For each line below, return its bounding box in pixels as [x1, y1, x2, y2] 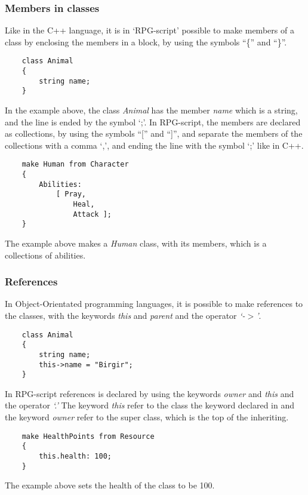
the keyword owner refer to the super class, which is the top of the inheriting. [5, 411, 289, 423]
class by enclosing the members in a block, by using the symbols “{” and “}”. [5, 35, 287, 48]
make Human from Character [21, 160, 129, 169]
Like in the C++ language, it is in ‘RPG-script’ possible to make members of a [5, 24, 294, 36]
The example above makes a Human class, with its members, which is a [5, 237, 267, 249]
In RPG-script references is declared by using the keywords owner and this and [5, 387, 294, 399]
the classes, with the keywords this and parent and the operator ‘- [5, 309, 245, 321]
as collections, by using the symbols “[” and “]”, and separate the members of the [5, 127, 303, 140]
